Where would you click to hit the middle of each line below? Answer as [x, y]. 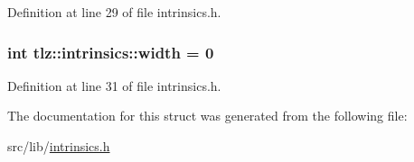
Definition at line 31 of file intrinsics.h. [114, 85]
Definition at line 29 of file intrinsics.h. [114, 12]
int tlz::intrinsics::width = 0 [111, 52]
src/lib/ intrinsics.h [59, 146]
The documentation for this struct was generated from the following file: [207, 116]
